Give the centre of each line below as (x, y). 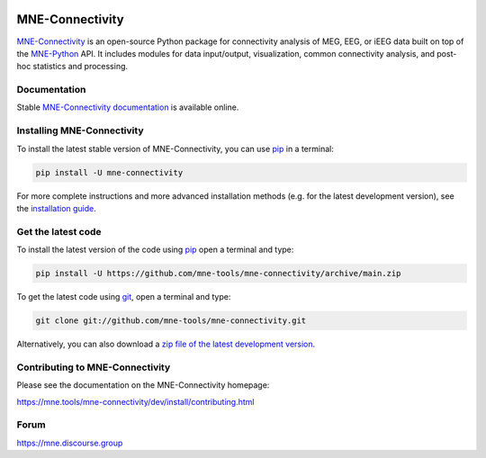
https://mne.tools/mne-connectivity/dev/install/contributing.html (135, 401)
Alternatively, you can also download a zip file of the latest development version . (166, 344)
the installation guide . (56, 208)
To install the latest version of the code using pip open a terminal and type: (155, 250)
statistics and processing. (81, 67)
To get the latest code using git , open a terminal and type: (124, 297)
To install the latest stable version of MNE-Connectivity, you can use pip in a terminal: (175, 148)
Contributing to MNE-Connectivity (94, 367)
